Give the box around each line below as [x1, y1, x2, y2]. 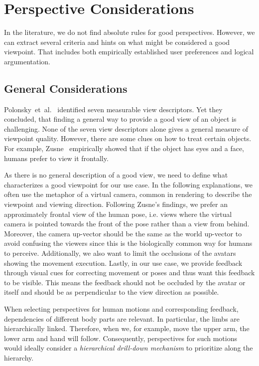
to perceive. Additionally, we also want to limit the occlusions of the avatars [4, 248, 236, 258]
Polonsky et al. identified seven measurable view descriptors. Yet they [4, 104, 223, 114]
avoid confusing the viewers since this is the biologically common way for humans [4, 238, 253, 248]
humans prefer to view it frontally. [4, 153, 109, 163]
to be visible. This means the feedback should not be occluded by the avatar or [4, 277, 246, 287]
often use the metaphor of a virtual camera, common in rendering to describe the [4, 189, 252, 199]
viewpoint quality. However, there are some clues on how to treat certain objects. [4, 133, 252, 144]
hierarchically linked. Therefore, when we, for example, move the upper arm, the [4, 323, 250, 334]
